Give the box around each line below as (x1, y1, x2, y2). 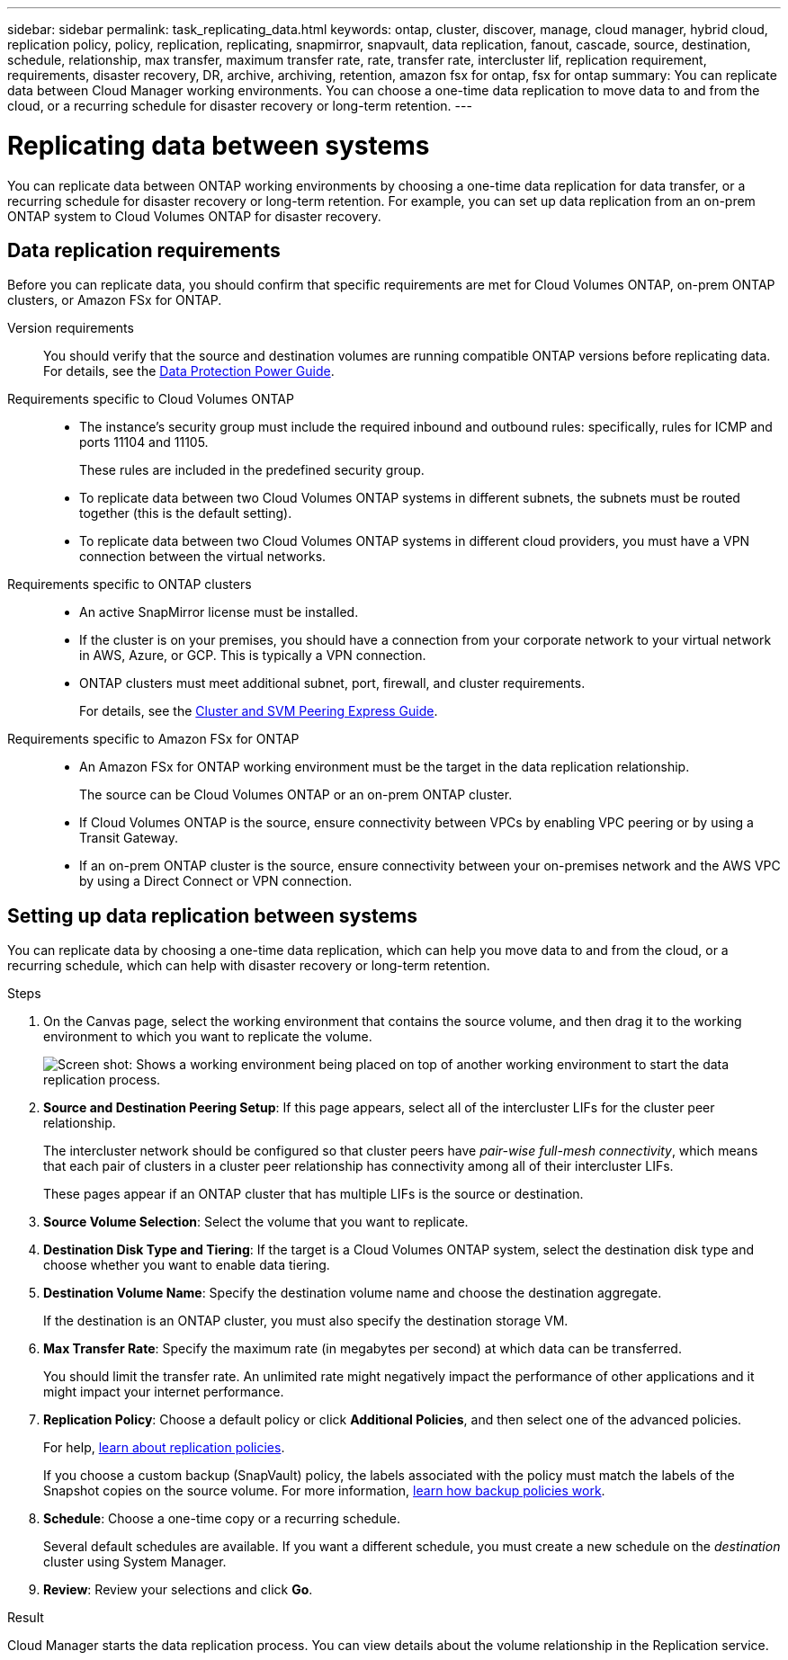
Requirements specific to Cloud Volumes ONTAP (7, 391, 294, 407)
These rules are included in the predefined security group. (79, 462, 425, 478)
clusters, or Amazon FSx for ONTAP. (7, 292, 222, 308)
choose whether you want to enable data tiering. (43, 1257, 330, 1273)
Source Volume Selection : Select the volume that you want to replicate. (43, 1214, 469, 1230)
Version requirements (7, 320, 134, 336)
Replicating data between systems (7, 129, 430, 161)
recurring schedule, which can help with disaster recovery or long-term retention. (7, 958, 490, 974)
